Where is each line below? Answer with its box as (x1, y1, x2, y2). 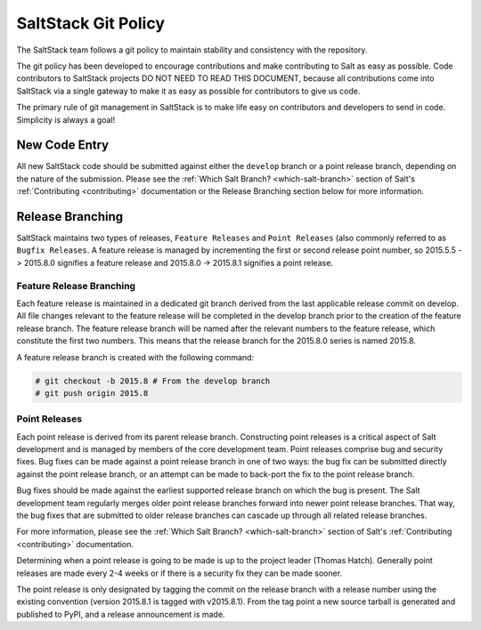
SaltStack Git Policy (16, 13, 165, 33)
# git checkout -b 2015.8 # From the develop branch (35, 376, 271, 386)
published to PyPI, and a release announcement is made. (16, 609, 225, 619)
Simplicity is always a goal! (16, 114, 116, 125)
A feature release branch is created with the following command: (16, 351, 254, 362)
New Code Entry (16, 138, 110, 153)
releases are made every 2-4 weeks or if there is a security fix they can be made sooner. (16, 568, 343, 578)
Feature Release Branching (16, 279, 136, 292)
